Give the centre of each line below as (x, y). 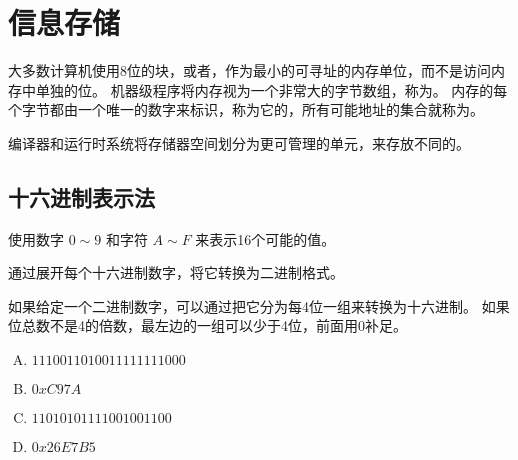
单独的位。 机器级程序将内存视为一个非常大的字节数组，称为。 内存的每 (271, 89)
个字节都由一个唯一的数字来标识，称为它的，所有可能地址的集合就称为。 (246, 109)
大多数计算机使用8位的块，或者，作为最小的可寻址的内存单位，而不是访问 (249, 70)
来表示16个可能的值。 (265, 238)
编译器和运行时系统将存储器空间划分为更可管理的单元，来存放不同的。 (239, 142)
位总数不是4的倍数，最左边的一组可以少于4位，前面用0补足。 (207, 325)
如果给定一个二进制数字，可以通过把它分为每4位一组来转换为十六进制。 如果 (259, 305)
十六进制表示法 (81, 196)
